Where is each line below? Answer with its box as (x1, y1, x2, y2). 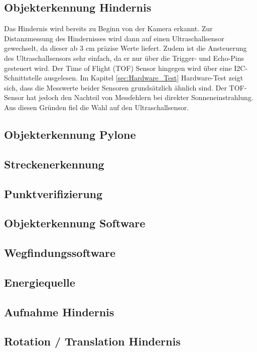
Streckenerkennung (4, 156, 104, 171)
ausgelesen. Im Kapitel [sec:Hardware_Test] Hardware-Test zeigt (44, 72, 243, 83)
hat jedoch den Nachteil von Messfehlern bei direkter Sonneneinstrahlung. (26, 92, 253, 103)
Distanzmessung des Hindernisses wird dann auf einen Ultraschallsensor (4, 33, 224, 43)
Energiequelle (4, 274, 75, 290)
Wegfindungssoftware (4, 245, 116, 260)
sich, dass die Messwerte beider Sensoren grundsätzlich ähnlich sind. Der (4, 82, 227, 93)
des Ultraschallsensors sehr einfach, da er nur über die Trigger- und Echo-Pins (4, 52, 244, 63)
